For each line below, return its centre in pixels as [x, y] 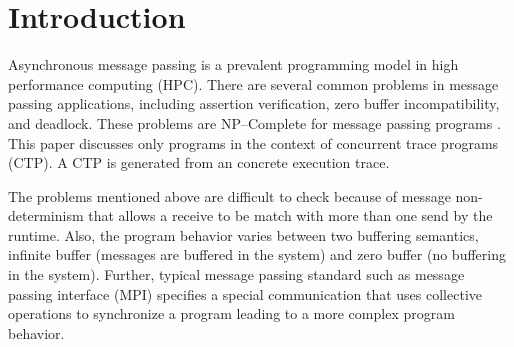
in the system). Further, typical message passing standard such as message [236, 274]
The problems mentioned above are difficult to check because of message [229, 195]
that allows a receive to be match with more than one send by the [290, 215]
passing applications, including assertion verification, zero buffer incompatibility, [254, 103]
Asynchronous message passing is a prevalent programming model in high [233, 64]
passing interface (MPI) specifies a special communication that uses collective [245, 293]
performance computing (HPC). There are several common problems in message [253, 83]
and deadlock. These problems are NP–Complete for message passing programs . [254, 122]
